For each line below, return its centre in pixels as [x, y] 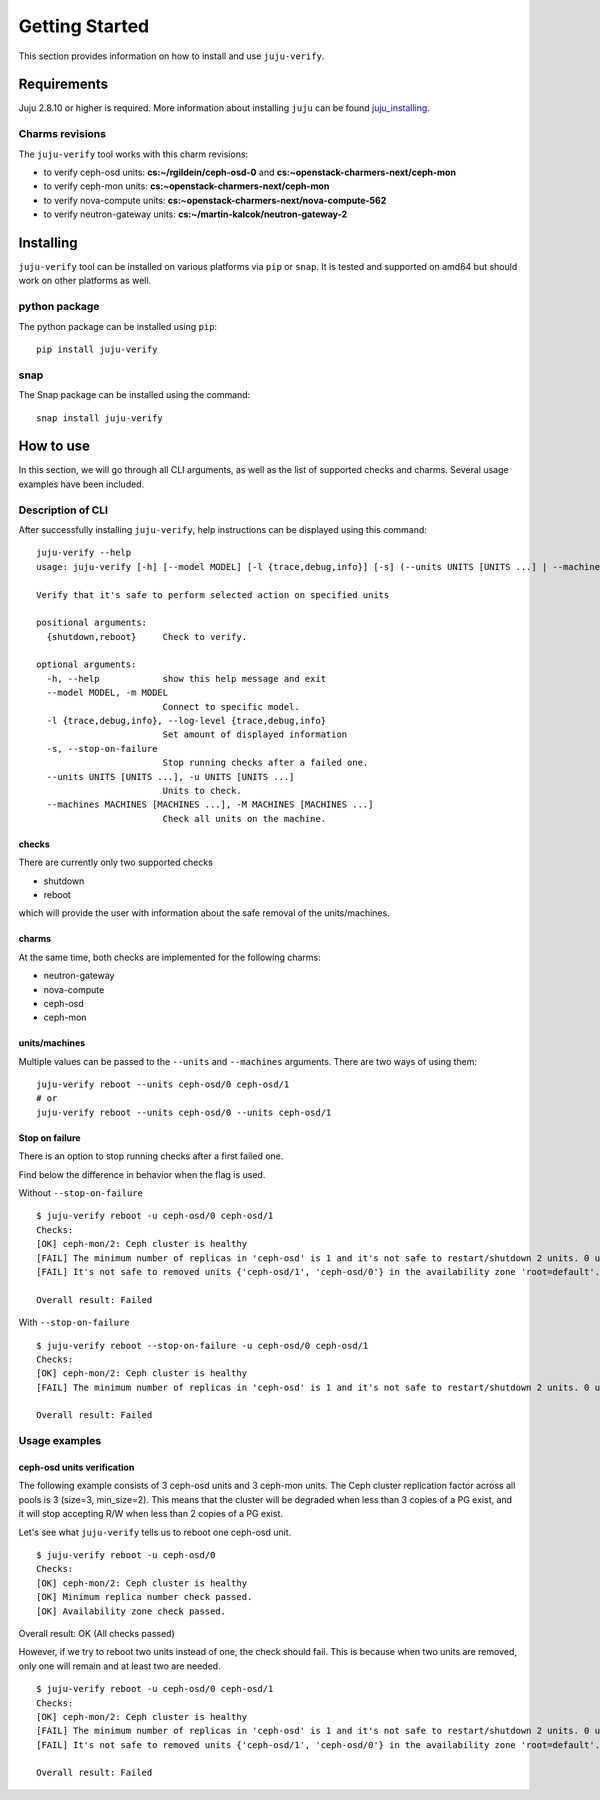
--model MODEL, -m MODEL [107, 693]
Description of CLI [63, 510]
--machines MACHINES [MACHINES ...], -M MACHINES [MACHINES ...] [210, 804]
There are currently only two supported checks [116, 862]
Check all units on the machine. [244, 818]
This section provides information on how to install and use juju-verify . [171, 56]
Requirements [63, 84]
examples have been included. [81, 484]
